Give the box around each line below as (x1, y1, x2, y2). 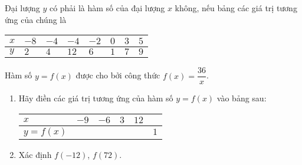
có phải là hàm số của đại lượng (49, 2, 165, 14)
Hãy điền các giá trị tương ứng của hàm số (18, 92, 173, 104)
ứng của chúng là (5, 13, 67, 25)
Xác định (18, 148, 52, 160)
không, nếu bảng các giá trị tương (175, 2, 297, 14)
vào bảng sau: (216, 92, 267, 104)
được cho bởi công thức (75, 69, 160, 81)
